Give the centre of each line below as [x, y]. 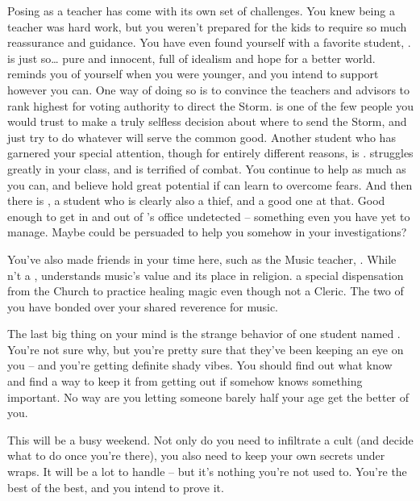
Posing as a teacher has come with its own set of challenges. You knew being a [201, 10]
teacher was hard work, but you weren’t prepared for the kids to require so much [207, 26]
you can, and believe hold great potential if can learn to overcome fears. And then [210, 184]
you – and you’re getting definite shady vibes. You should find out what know [200, 365]
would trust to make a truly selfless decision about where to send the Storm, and [207, 121]
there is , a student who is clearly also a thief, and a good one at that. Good [196, 200]
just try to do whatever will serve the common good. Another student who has [202, 137]
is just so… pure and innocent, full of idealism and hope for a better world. [191, 58]
